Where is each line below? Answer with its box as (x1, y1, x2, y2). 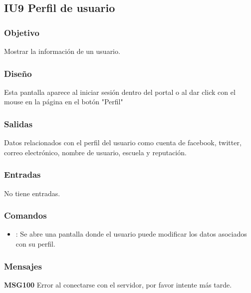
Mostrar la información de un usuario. (4, 46, 120, 56)
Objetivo (4, 26, 39, 38)
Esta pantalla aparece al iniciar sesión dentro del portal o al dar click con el (4, 86, 236, 97)
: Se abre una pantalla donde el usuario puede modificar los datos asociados (15, 229, 247, 239)
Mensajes (4, 260, 42, 272)
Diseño (4, 67, 32, 79)
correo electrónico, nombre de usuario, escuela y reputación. (4, 147, 187, 157)
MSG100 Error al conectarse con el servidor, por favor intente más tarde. (4, 279, 232, 290)
